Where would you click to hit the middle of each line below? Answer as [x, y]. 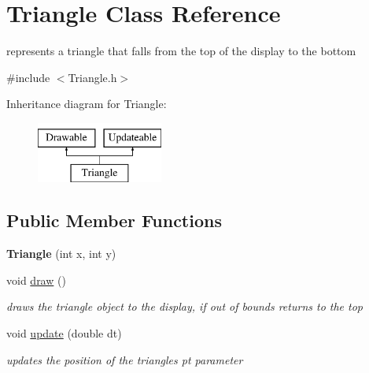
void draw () [36, 280]
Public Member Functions [114, 220]
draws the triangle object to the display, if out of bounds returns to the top [185, 306]
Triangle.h [92, 77]
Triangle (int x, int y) [61, 254]
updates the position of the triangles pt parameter [125, 359]
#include [28, 77]
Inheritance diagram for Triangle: [87, 104]
